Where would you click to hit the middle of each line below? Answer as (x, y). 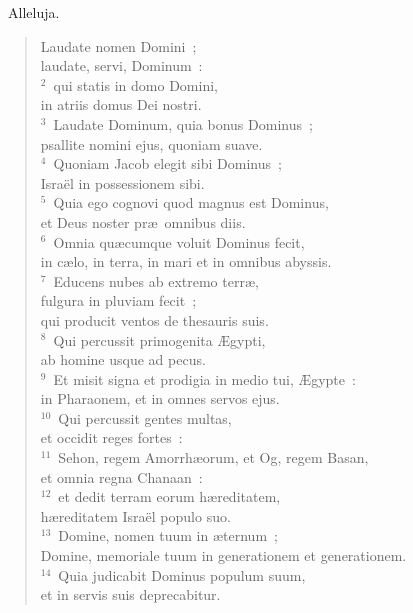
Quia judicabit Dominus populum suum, (182, 574)
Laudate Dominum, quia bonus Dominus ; (183, 123)
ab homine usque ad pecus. (123, 359)
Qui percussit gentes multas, (145, 417)
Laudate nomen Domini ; (118, 45)
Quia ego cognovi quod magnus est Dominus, (191, 202)
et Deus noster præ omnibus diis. (143, 221)
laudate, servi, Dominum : (121, 65)
